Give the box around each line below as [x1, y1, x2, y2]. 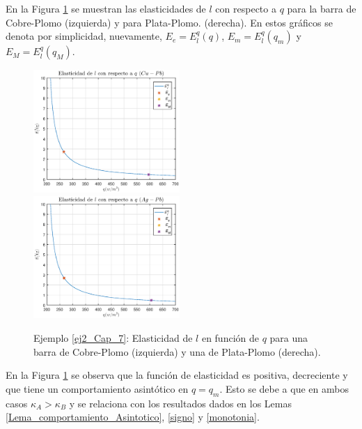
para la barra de [287, 1, 356, 15]
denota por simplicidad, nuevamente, [6, 29, 162, 43]
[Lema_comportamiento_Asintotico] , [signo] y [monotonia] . [6, 409, 260, 424]
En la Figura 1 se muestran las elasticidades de [6, 1, 206, 15]
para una [269, 331, 308, 345]
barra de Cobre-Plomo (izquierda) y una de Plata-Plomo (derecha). [33, 344, 321, 359]
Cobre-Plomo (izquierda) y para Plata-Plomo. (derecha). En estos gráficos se [6, 15, 333, 29]
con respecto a [215, 1, 276, 15]
